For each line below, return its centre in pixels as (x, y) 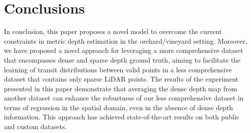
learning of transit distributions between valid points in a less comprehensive (118, 69)
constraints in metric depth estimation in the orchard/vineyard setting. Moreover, (126, 41)
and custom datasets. (35, 126)
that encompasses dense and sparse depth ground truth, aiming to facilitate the (122, 59)
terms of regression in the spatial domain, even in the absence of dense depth (118, 107)
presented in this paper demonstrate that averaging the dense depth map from (121, 88)
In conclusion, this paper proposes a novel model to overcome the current (113, 31)
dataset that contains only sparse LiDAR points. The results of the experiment (121, 79)
